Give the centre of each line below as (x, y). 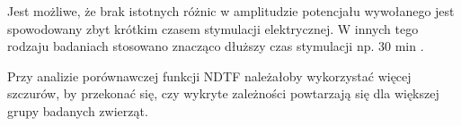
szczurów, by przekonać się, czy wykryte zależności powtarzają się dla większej (223, 93)
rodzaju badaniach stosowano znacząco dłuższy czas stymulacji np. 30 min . (216, 46)
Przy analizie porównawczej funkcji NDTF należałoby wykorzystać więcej (209, 76)
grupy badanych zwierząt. (78, 110)
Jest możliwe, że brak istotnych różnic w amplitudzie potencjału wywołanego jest (231, 11)
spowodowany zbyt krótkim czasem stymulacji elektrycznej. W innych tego (213, 28)
